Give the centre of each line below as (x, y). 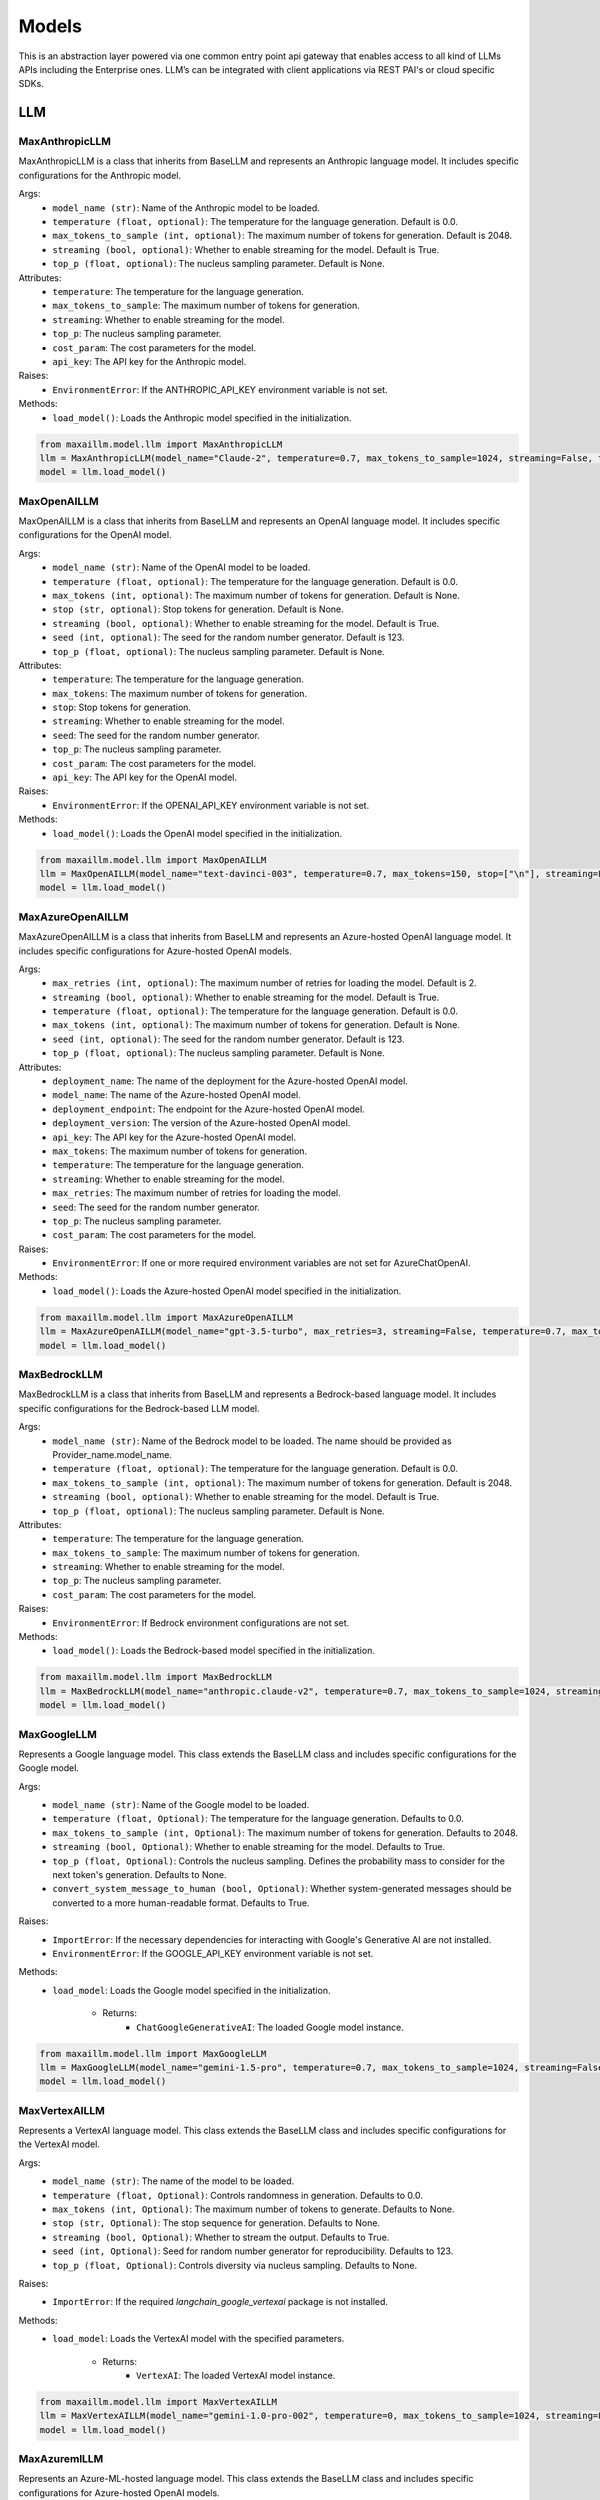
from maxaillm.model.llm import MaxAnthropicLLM (161, 444)
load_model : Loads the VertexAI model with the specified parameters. (198, 2339)
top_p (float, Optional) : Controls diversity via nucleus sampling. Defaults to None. (235, 2265)
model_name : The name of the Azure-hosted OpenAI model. (177, 1095)
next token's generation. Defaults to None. (139, 1875)
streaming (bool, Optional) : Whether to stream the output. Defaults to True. (221, 2237)
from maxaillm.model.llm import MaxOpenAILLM (153, 859)
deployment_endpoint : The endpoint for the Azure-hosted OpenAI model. (208, 1109)
